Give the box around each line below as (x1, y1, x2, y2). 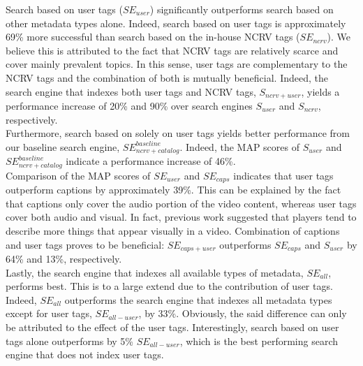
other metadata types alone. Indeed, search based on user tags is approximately (6, 15, 346, 30)
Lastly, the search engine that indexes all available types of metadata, (6, 265, 304, 279)
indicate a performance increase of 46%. (66, 154, 236, 168)
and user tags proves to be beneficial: (6, 237, 165, 251)
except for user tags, (6, 306, 92, 321)
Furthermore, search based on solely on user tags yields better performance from (6, 126, 350, 140)
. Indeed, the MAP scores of (179, 139, 299, 154)
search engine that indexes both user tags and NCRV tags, (6, 84, 256, 98)
